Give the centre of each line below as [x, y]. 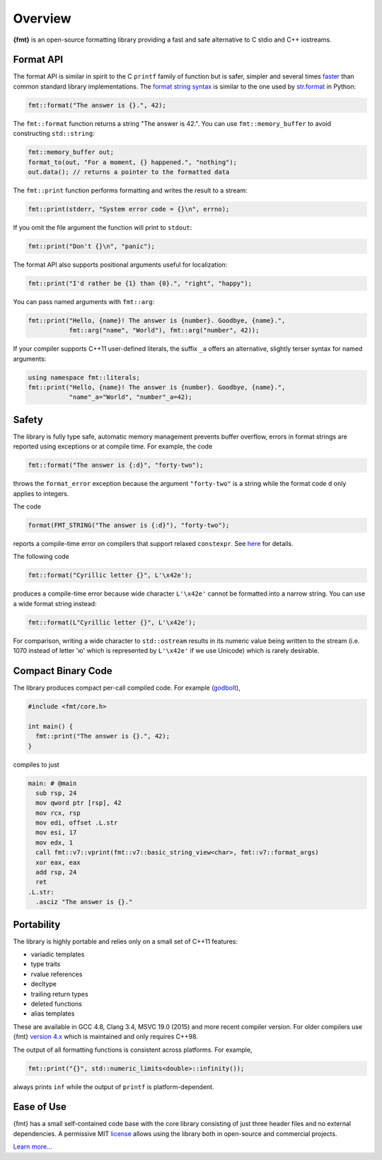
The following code [41, 557]
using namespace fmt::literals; [84, 377]
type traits [46, 964]
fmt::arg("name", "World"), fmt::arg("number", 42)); [164, 330]
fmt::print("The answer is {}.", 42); [103, 736]
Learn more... [33, 1147]
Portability [37, 924]
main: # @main [52, 783]
